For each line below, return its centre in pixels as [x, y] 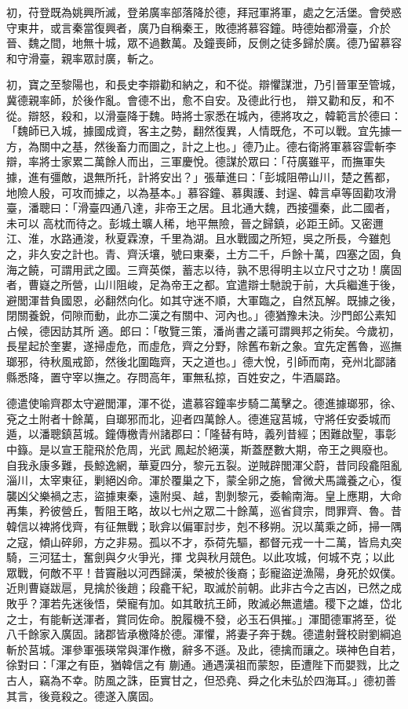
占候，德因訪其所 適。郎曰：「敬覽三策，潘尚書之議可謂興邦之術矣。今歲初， [203, 330]
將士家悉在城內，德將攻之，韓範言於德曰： [291, 115]
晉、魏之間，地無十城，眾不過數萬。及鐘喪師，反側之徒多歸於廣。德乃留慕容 [204, 43]
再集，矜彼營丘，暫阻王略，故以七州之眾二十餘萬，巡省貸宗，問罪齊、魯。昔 [204, 511]
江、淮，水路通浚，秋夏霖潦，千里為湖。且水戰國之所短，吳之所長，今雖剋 [199, 238]
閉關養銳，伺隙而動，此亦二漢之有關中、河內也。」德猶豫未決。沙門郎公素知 [201, 315]
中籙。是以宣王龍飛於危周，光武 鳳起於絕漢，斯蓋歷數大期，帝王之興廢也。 [200, 450]
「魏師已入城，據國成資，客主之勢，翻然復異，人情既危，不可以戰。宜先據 [199, 131]
